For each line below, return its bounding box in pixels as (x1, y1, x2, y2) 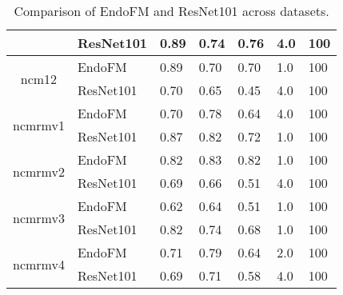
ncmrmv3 (13, 208, 65, 227)
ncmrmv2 (13, 161, 65, 181)
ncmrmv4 (13, 254, 65, 273)
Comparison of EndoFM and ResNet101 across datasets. (14, 2, 329, 20)
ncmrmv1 (13, 115, 65, 134)
